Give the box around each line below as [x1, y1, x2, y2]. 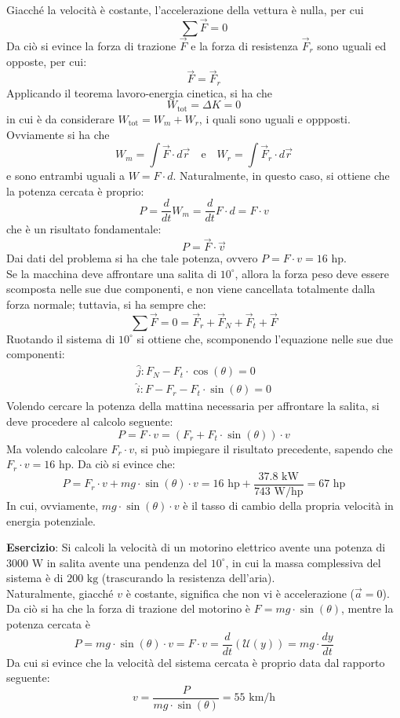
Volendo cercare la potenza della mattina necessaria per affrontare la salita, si [6, 397, 380, 414]
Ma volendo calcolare [6, 440, 107, 456]
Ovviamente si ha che [6, 126, 110, 142]
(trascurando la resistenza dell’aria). [101, 570, 275, 586]
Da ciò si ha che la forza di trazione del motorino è [6, 600, 251, 617]
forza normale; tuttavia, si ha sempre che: [6, 295, 206, 312]
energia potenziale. [6, 512, 96, 529]
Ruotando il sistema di [6, 330, 115, 346]
